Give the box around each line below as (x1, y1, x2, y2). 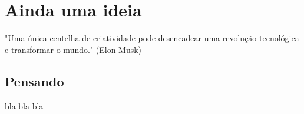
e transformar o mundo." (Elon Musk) (5, 43, 142, 55)
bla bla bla (5, 99, 44, 112)
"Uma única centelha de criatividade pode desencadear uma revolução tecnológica (5, 32, 299, 44)
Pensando (5, 72, 64, 90)
